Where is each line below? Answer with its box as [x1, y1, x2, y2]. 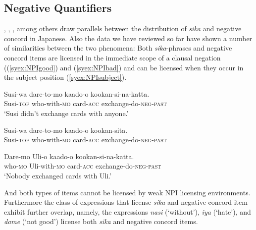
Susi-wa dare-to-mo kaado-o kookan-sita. [4, 124, 128, 135]
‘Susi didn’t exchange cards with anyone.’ [4, 108, 129, 118]
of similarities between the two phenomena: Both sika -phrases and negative [4, 43, 232, 53]
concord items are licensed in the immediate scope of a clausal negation [4, 52, 221, 62]
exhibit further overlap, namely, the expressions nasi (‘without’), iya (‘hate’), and [4, 206, 251, 217]
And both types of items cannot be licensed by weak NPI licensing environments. [4, 187, 251, 197]
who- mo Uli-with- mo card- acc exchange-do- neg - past [4, 161, 161, 171]
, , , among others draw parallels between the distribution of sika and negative [4, 23, 242, 34]
